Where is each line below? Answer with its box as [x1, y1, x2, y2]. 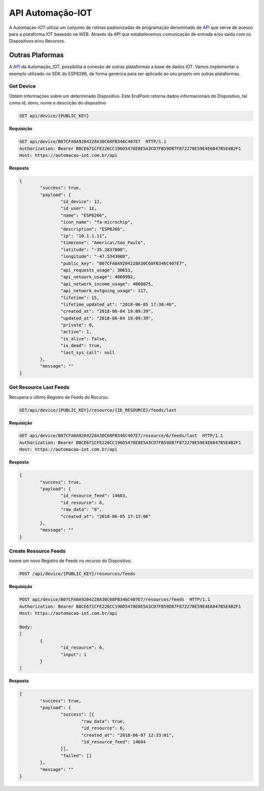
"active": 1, [60, 329, 92, 335]
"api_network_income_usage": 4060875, [60, 281, 154, 287]
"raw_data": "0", [60, 507, 102, 512]
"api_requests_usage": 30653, [60, 267, 133, 273]
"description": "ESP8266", [60, 226, 126, 232]
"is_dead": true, [60, 343, 102, 348]
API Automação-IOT [9, 7, 92, 18]
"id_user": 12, [60, 206, 97, 211]
